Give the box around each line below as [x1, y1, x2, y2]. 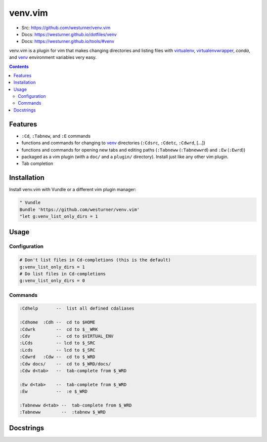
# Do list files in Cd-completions [19, 271, 106, 277]
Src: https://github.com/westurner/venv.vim [21, 25, 111, 31]
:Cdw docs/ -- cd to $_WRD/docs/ [19, 361, 111, 366]
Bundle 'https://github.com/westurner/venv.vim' [19, 206, 140, 212]
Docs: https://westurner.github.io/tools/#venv [21, 39, 115, 44]
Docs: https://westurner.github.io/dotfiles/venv [21, 31, 117, 37]
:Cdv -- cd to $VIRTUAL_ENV [19, 333, 114, 339]
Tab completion [21, 161, 53, 166]
